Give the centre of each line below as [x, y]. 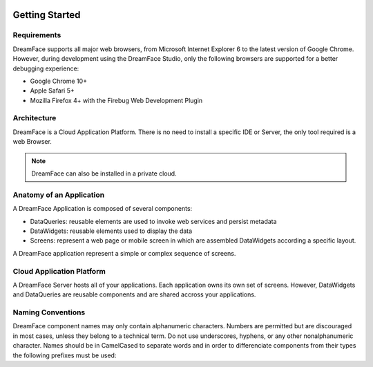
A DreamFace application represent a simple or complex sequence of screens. [124, 253]
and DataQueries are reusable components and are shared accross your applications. [134, 294]
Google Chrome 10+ [59, 81]
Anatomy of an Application [59, 195]
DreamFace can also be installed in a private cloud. [104, 173]
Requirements [37, 35]
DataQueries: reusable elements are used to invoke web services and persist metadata [153, 221]
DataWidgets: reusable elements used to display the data [111, 231]
